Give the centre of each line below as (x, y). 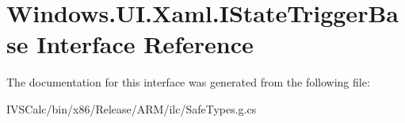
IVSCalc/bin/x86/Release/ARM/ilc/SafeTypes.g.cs (132, 108)
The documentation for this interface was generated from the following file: (188, 82)
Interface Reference (145, 44)
